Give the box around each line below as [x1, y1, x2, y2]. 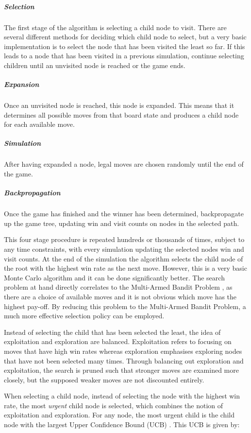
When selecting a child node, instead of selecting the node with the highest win [4, 391, 240, 401]
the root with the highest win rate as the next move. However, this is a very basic [4, 263, 247, 273]
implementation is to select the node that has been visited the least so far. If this [4, 41, 245, 51]
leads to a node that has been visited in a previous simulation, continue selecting [4, 51, 244, 61]
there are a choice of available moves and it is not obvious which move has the [4, 291, 237, 301]
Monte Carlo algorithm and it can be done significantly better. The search [4, 272, 225, 282]
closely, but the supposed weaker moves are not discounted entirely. [4, 374, 204, 384]
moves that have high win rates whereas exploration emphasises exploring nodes [4, 346, 242, 356]
